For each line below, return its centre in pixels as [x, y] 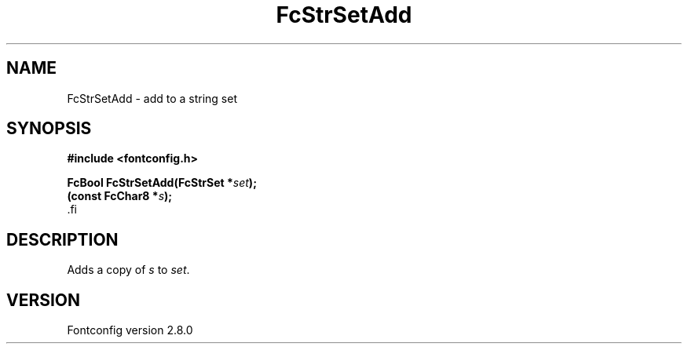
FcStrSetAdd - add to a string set [152, 98]
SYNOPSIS [49, 129]
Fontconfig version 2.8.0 [130, 330]
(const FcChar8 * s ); [120, 196]
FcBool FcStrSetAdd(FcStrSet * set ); [162, 183]
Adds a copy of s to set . [128, 270]
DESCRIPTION [62, 239]
